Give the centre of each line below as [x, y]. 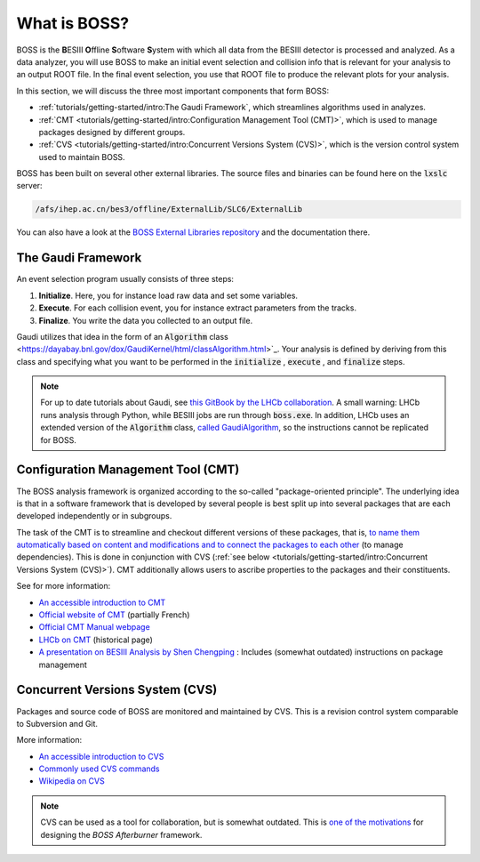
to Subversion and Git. [57, 723]
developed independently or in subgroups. [94, 516]
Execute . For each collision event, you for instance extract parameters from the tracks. [198, 308]
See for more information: [64, 586]
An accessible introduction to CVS [101, 756]
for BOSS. [59, 439]
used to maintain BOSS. [82, 157]
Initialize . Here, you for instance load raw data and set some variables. [168, 295]
